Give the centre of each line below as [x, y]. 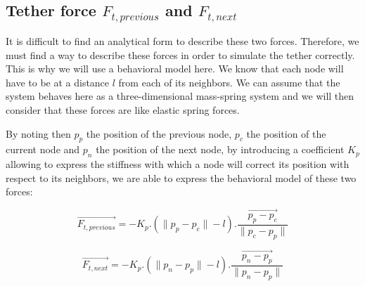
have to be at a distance [58, 82]
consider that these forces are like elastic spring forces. [123, 109]
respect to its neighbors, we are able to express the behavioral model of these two [181, 177]
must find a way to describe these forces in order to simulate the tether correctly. [180, 54]
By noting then [38, 133]
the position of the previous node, [159, 133]
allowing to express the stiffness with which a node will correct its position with [178, 164]
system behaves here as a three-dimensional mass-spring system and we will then [180, 96]
